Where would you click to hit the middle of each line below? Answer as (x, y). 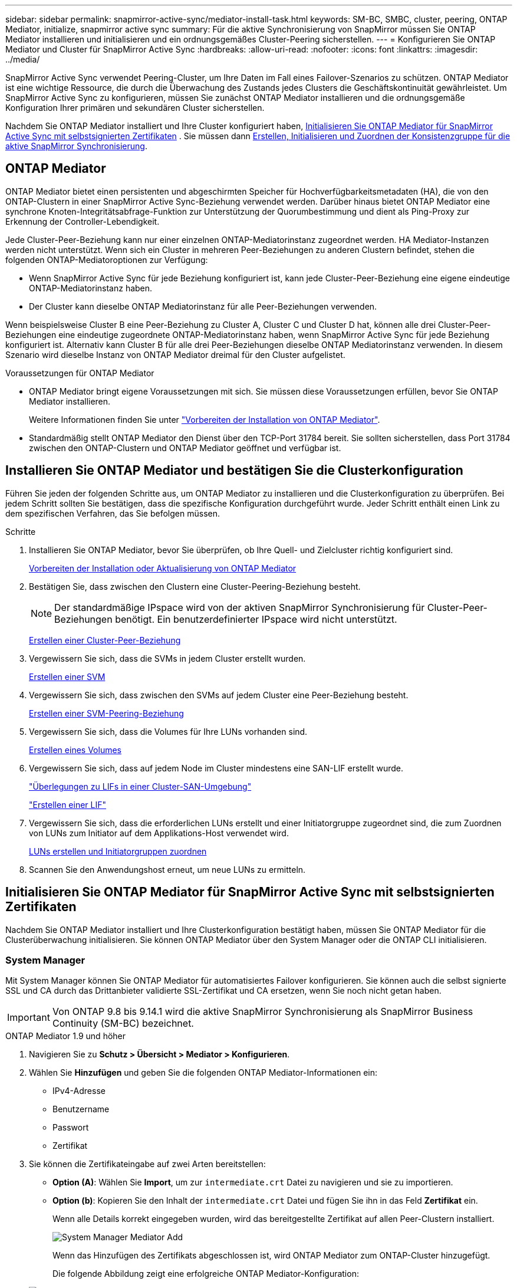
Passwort (71, 1128)
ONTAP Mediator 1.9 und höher (66, 1036)
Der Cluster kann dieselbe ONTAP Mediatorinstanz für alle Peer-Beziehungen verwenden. (203, 306)
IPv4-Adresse (79, 1091)
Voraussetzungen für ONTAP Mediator (80, 373)
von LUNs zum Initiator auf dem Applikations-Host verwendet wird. (159, 833)
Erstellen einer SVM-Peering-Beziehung (106, 713)
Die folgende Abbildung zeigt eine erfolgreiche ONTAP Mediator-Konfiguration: (206, 1274)
